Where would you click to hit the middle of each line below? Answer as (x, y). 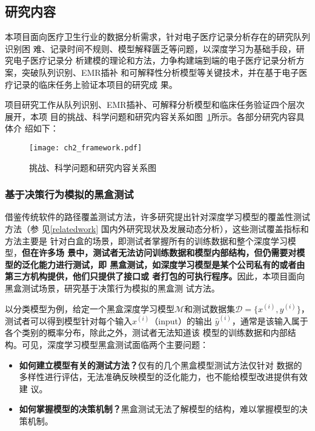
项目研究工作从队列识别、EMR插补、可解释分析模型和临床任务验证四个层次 (155, 105)
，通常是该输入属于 (270, 320)
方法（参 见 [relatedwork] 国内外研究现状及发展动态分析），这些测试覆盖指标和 (157, 229)
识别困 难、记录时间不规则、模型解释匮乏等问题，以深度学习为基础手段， (151, 48)
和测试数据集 (210, 308)
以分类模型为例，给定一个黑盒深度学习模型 (90, 308)
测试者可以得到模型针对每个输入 (68, 320)
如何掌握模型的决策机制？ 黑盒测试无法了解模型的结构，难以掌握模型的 (159, 409)
